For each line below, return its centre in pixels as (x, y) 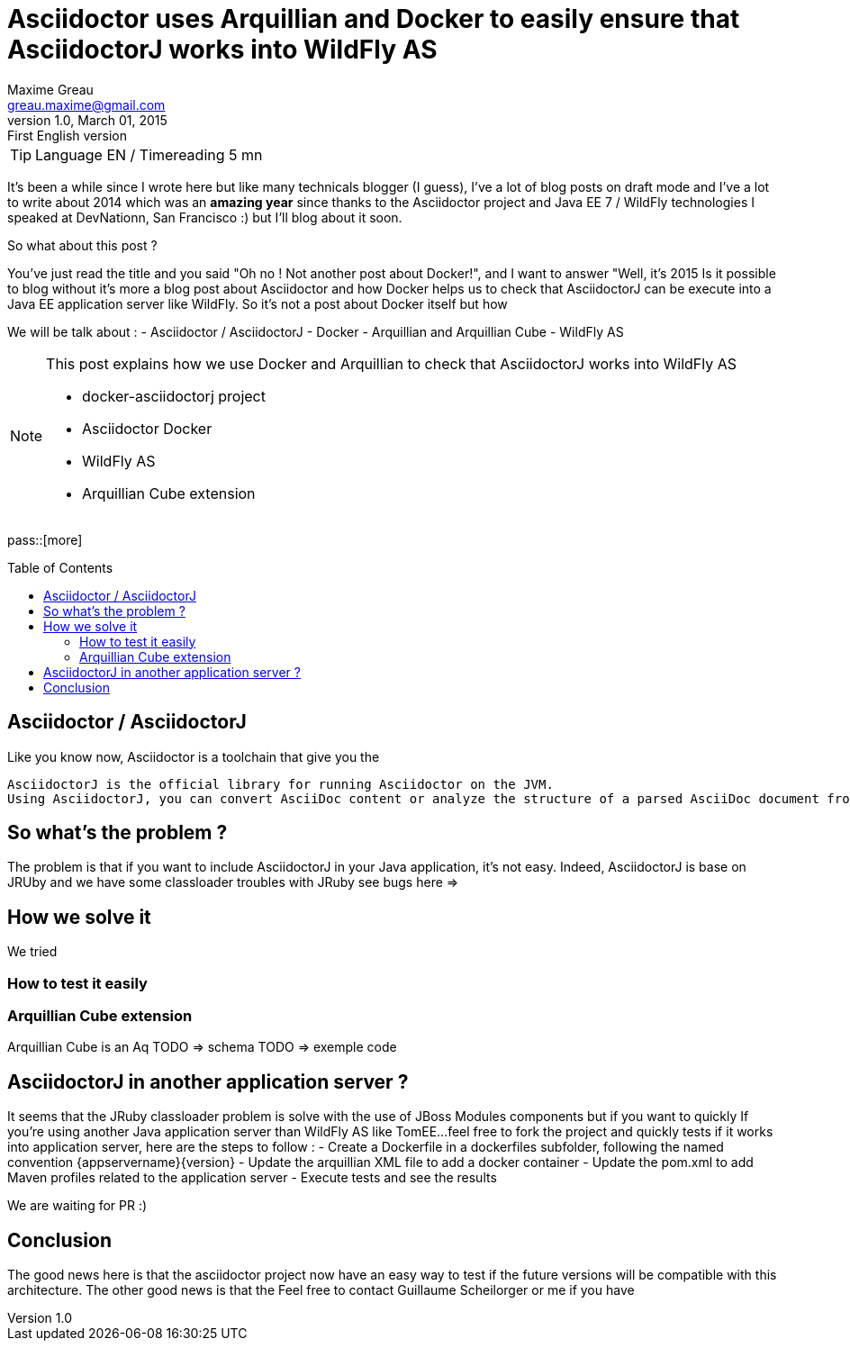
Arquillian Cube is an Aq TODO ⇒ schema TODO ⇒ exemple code (202, 1047)
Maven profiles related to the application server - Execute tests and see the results (252, 1178)
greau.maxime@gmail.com (86, 104)
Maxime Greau (50, 89)
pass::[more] (45, 539)
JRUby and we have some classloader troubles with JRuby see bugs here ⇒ (233, 882)
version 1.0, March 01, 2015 (87, 120)
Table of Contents (60, 567)
